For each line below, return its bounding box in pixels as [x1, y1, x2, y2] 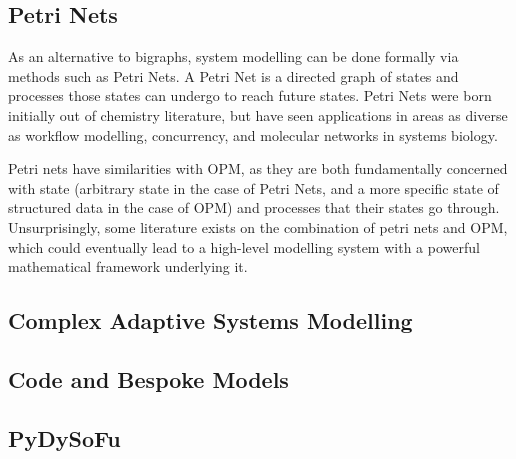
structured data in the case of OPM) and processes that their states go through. [8, 197, 500, 218]
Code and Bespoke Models [8, 363, 289, 394]
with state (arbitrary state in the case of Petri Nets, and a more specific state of [8, 177, 499, 198]
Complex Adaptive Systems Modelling [8, 305, 413, 336]
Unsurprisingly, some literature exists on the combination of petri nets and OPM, [8, 216, 508, 237]
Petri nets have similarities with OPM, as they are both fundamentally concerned [8, 158, 508, 179]
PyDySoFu [8, 422, 121, 453]
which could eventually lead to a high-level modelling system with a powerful [8, 236, 480, 257]
